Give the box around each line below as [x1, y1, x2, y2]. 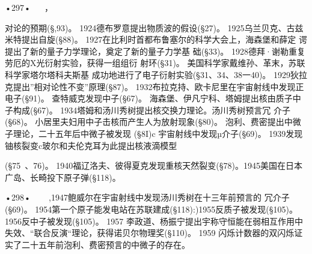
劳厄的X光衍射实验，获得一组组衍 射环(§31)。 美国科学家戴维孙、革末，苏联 [5, 56, 305, 69]
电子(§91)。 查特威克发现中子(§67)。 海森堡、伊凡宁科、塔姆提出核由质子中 [5, 92, 301, 104]
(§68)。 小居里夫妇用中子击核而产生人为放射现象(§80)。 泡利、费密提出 [5, 115, 284, 128]
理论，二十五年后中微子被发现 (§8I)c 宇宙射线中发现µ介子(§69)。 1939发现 [13, 127, 303, 139]
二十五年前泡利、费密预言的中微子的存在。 [21, 238, 190, 250]
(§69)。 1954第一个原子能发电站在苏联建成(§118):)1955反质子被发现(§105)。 [5, 202, 298, 215]
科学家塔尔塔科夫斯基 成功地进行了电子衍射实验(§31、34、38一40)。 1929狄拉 [5, 68, 307, 80]
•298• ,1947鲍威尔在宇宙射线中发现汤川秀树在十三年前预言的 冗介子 [5, 191, 290, 204]
